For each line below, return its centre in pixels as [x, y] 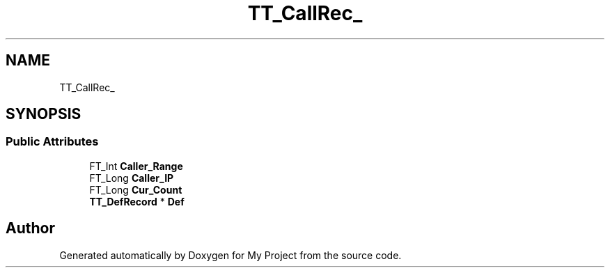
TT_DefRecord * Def [137, 201]
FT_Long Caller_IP [132, 178]
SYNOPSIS [44, 114]
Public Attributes [52, 142]
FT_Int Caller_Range [136, 166]
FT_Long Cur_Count [136, 189]
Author [30, 228]
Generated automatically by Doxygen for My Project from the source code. [230, 255]
